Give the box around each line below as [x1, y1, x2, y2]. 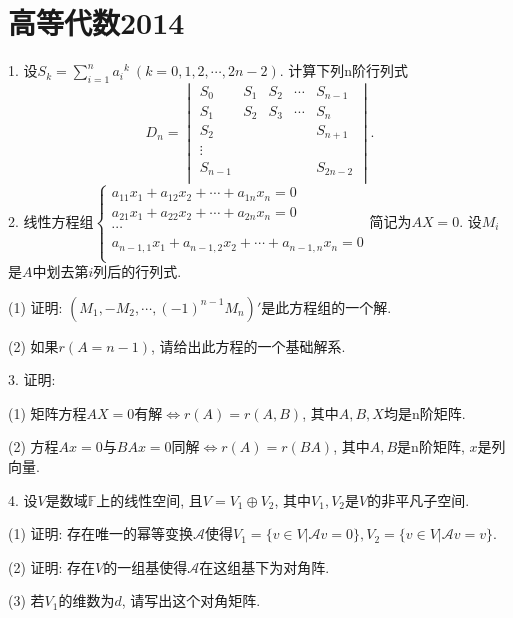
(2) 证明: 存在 [8, 556, 96, 577]
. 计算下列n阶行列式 [279, 60, 409, 81]
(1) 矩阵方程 [8, 402, 87, 423]
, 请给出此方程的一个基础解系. [151, 335, 346, 356]
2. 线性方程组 [8, 210, 94, 231]
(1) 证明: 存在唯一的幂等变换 [8, 523, 194, 544]
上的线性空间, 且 [96, 489, 203, 510]
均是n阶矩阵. [383, 402, 466, 423]
